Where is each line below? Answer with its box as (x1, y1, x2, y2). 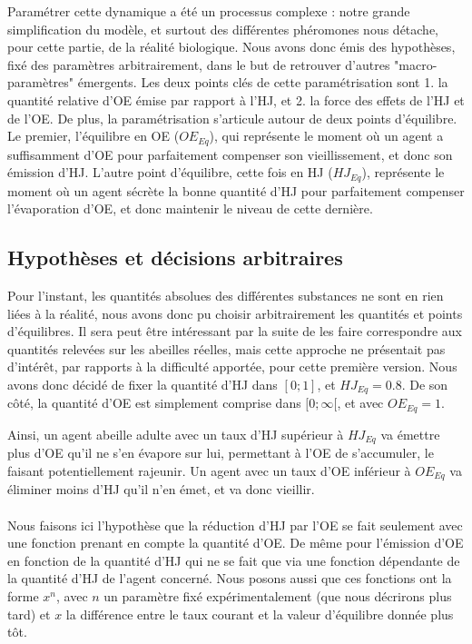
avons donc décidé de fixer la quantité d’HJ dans (7, 375, 278, 394)
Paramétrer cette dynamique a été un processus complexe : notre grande (7, 2, 410, 20)
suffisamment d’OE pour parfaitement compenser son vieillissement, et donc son (7, 144, 453, 163)
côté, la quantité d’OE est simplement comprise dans (7, 393, 301, 412)
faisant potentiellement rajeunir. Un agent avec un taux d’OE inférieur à (7, 461, 411, 480)
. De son (401, 375, 448, 394)
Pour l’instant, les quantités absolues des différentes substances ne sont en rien (7, 286, 444, 305)
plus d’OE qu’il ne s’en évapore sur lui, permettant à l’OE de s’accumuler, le (7, 443, 434, 462)
